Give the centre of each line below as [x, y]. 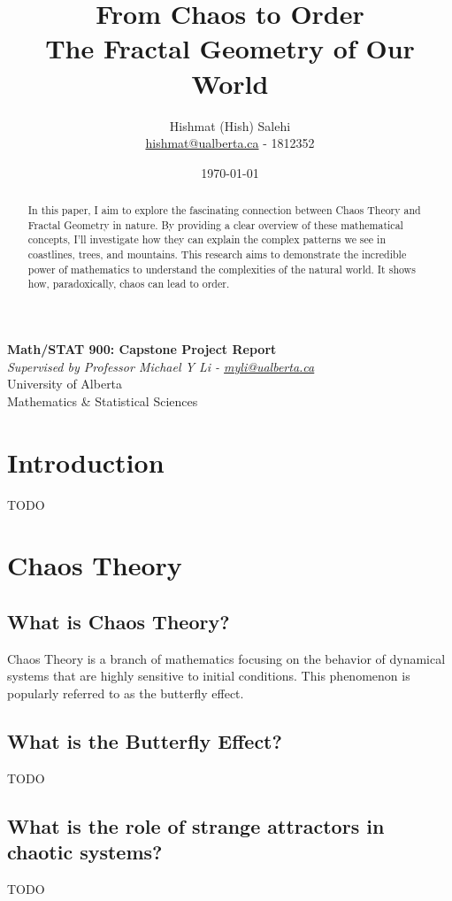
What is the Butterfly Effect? [145, 740]
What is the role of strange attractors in [196, 825]
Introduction [86, 462]
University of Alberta [65, 384]
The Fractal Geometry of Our [230, 48]
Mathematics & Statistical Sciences [103, 400]
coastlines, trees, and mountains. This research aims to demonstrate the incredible [217, 254]
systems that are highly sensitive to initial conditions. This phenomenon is [209, 676]
